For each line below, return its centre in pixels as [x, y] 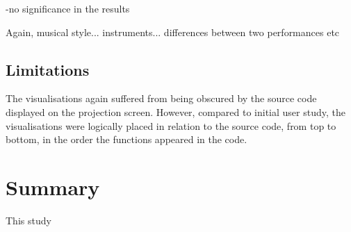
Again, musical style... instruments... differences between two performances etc [173, 32]
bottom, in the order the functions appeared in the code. [126, 139]
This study [28, 220]
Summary [53, 187]
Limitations [48, 69]
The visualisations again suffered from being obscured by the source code [161, 98]
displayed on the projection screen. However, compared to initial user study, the [175, 111]
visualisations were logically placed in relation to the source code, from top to [171, 125]
